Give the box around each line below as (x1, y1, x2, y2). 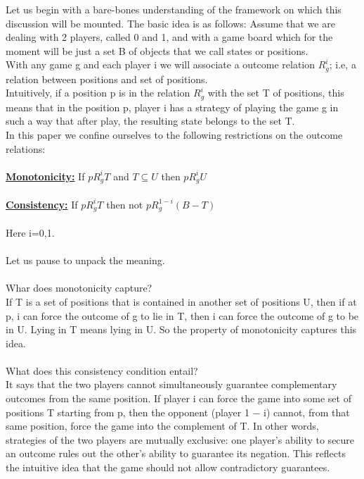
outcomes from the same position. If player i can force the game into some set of (6, 391, 351, 406)
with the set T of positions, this (207, 85, 344, 100)
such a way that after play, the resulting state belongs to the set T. (6, 113, 295, 128)
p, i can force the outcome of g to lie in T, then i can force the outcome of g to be (6, 308, 359, 323)
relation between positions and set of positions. (6, 71, 208, 86)
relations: (6, 141, 46, 156)
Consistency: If (6, 197, 78, 211)
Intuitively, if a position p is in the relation (6, 85, 190, 100)
